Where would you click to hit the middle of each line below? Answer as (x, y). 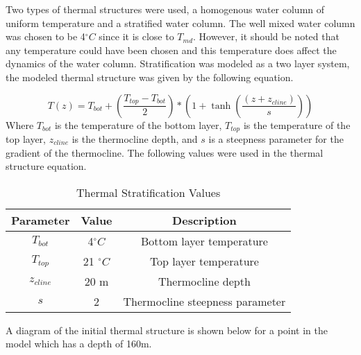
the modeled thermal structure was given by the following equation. (150, 77)
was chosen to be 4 (45, 36)
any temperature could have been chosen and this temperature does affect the (171, 50)
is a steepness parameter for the (276, 139)
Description (204, 220)
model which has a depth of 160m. (79, 344)
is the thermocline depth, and (135, 139)
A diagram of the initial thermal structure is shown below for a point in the (167, 330)
